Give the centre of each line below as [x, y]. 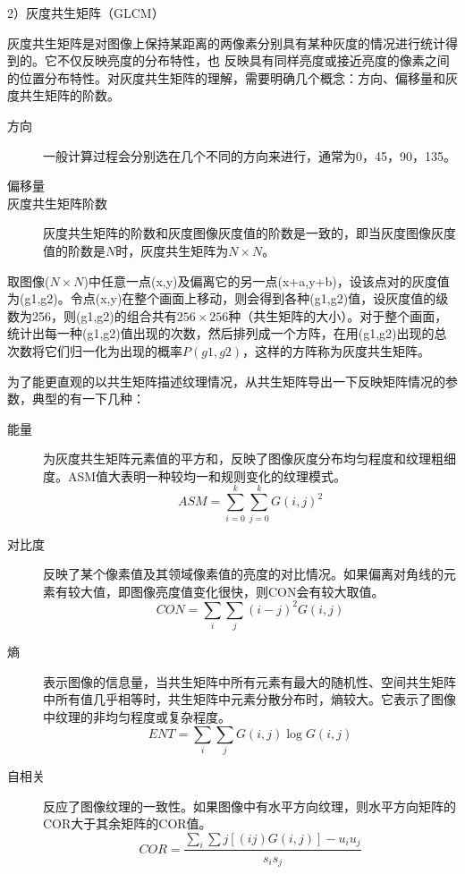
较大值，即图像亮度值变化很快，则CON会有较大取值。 [226, 591]
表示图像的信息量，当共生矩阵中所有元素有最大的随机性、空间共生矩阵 [249, 681]
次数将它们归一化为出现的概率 [95, 350]
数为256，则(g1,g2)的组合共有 [92, 315]
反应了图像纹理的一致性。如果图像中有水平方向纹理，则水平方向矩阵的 [249, 806]
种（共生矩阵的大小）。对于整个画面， [338, 315]
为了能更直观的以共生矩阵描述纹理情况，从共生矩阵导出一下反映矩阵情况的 [226, 381]
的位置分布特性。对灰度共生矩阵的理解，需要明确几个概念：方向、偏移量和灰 [232, 77]
